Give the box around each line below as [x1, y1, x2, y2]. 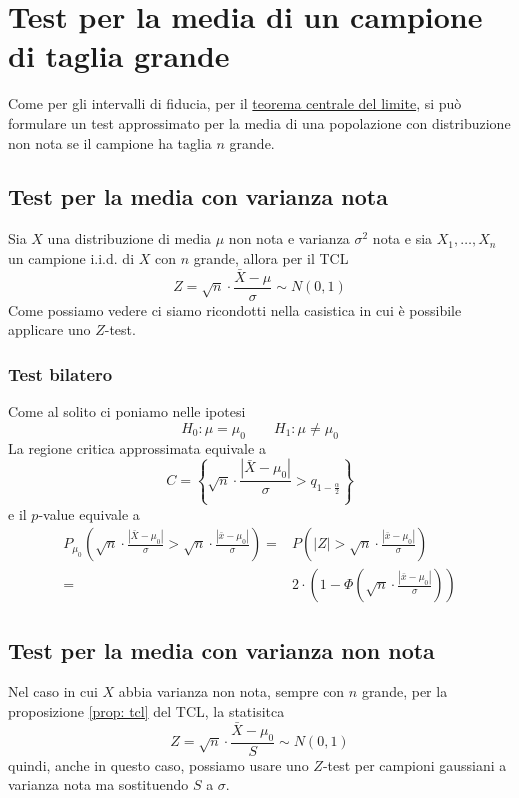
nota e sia [372, 228, 433, 249]
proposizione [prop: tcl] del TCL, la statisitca [8, 700, 285, 721]
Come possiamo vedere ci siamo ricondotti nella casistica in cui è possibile [8, 299, 462, 320]
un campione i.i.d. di [8, 247, 135, 268]
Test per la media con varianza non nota [8, 634, 435, 665]
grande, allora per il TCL [193, 247, 349, 268]
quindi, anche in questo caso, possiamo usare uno [8, 754, 309, 775]
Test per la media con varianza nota [8, 181, 388, 212]
